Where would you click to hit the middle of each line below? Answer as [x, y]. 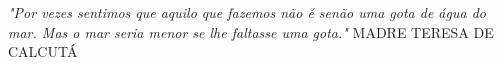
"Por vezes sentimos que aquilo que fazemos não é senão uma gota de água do [247, 12]
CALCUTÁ [43, 51]
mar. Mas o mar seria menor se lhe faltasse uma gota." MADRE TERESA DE [251, 31]
